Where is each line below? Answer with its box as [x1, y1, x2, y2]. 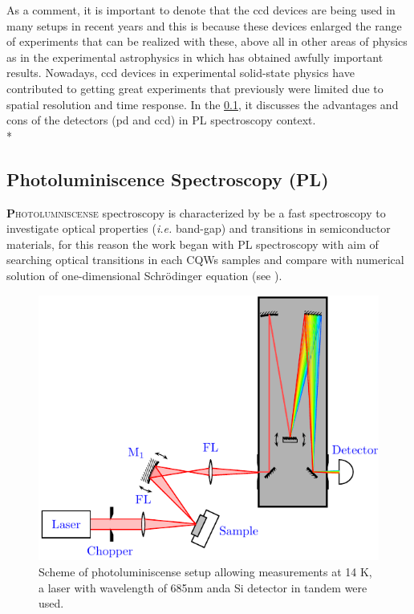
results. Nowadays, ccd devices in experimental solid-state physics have [6, 64, 355, 81]
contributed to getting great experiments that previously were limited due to [6, 79, 384, 96]
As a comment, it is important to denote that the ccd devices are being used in [6, 2, 396, 18]
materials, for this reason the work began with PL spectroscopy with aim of [6, 235, 379, 252]
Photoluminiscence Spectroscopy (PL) [6, 166, 329, 191]
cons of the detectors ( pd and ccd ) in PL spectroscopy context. [6, 112, 316, 128]
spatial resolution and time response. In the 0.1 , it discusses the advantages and [6, 96, 399, 112]
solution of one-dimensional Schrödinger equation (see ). [6, 266, 282, 283]
